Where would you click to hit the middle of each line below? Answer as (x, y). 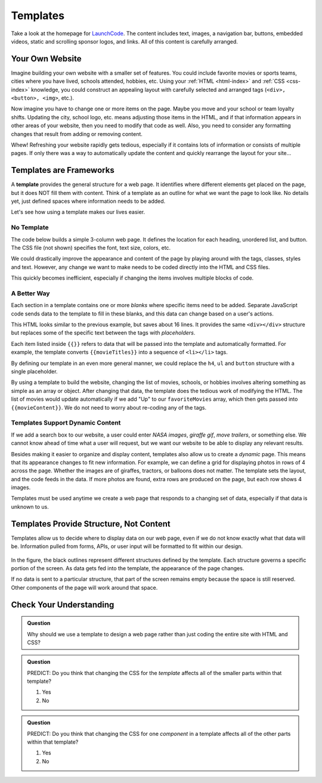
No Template (30, 228)
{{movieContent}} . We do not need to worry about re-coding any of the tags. (109, 407)
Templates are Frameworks (63, 170)
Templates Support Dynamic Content (66, 423)
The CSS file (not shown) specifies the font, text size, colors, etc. (91, 247)
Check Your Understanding (63, 604)
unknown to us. (30, 506)
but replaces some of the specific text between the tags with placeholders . (103, 333)
